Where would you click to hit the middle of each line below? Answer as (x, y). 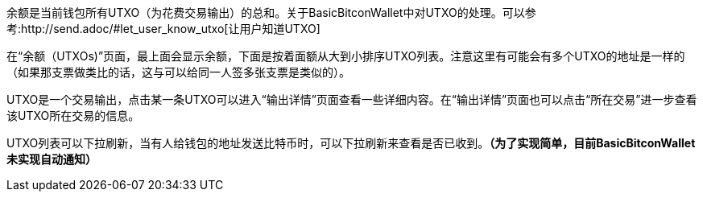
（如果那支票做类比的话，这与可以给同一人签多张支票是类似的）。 (178, 72)
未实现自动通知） (52, 159)
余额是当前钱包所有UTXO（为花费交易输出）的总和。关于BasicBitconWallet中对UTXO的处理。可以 (266, 12)
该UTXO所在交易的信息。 (73, 115)
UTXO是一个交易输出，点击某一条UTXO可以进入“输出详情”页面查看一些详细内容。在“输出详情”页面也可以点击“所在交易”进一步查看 (352, 99)
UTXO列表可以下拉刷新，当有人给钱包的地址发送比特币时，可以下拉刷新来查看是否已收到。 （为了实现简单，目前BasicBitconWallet (351, 143)
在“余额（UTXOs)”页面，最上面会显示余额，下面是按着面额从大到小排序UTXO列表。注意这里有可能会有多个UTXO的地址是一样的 (346, 56)
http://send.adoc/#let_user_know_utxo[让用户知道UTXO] (171, 29)
